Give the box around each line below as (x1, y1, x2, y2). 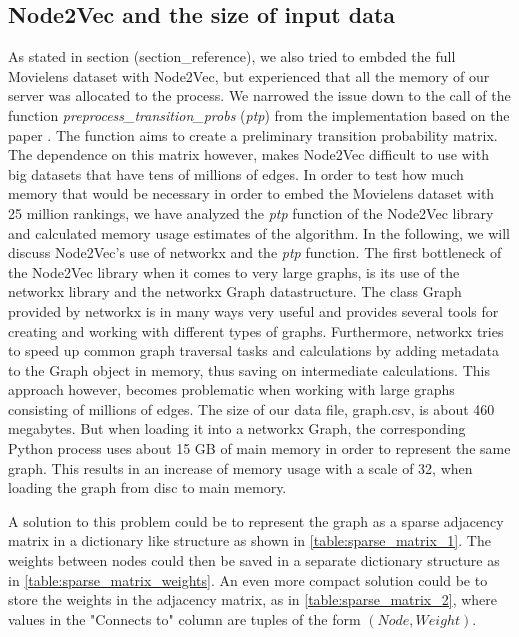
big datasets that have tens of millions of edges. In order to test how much (8, 163, 464, 184)
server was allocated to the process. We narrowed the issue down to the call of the (8, 85, 511, 106)
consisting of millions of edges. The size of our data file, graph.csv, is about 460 (8, 398, 495, 419)
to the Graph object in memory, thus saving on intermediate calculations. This (8, 359, 490, 380)
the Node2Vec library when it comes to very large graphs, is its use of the (8, 261, 460, 282)
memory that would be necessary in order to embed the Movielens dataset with (8, 183, 495, 204)
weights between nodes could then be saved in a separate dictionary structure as (8, 550, 500, 571)
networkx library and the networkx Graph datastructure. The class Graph (8, 281, 462, 302)
